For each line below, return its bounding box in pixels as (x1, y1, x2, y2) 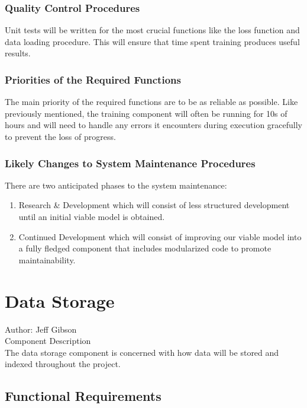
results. (5, 47, 31, 59)
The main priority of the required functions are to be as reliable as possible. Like (5, 95, 298, 108)
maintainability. (18, 253, 76, 266)
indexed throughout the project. (5, 358, 121, 370)
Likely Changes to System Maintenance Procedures (5, 155, 256, 170)
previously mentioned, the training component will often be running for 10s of (5, 107, 287, 119)
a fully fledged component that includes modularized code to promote (18, 242, 272, 254)
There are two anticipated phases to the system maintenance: (5, 179, 227, 191)
